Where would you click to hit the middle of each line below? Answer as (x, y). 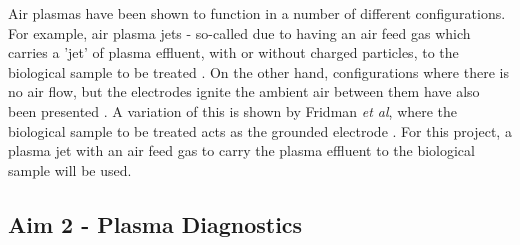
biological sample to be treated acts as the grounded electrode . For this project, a (260, 130)
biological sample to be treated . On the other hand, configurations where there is (258, 71)
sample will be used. (70, 169)
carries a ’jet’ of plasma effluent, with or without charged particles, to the (233, 52)
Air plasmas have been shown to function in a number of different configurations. (257, 13)
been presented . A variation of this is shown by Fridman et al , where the (233, 110)
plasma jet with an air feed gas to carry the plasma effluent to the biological (241, 150)
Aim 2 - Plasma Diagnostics (155, 223)
